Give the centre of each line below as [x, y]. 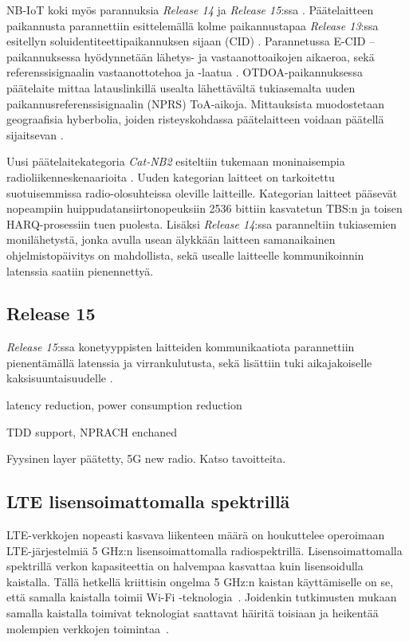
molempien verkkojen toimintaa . [88, 628]
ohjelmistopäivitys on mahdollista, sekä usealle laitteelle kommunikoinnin [185, 254]
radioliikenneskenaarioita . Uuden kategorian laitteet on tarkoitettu [171, 176]
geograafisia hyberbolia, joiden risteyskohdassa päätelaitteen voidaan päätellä [195, 119]
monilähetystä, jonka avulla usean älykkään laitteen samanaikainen [171, 239]
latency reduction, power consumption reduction [124, 405]
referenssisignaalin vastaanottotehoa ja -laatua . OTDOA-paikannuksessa [185, 72]
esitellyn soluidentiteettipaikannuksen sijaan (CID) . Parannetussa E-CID [186, 41]
